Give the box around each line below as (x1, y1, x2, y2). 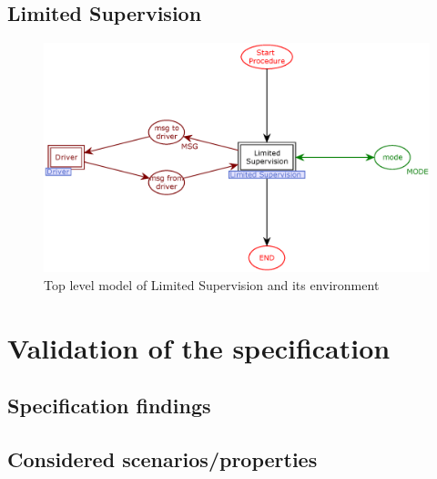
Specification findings (7, 391, 211, 420)
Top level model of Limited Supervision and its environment (44, 275, 380, 294)
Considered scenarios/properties (7, 444, 318, 473)
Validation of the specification (7, 328, 391, 366)
